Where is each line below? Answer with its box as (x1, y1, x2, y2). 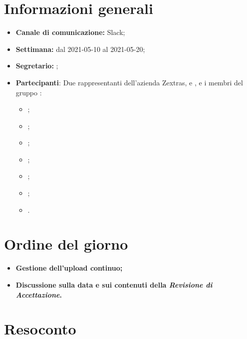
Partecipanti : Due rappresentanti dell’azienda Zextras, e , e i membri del (15, 77, 243, 87)
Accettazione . (15, 289, 62, 300)
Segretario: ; (15, 60, 58, 71)
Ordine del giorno (4, 234, 128, 254)
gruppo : (15, 87, 42, 97)
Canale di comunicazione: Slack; (15, 27, 125, 37)
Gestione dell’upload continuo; (15, 263, 123, 273)
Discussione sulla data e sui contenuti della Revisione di (15, 279, 213, 290)
